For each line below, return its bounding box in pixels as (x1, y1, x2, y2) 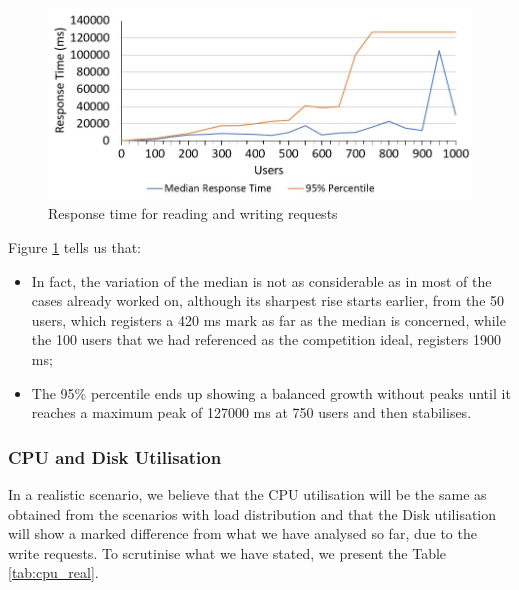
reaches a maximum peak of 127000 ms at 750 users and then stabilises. (31, 402, 472, 423)
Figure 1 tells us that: (8, 236, 142, 257)
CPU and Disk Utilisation (8, 444, 222, 469)
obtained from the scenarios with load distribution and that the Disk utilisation (8, 503, 497, 524)
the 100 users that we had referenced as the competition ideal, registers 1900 (31, 329, 501, 350)
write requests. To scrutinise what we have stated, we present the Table (8, 542, 447, 563)
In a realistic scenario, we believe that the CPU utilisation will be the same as (8, 483, 487, 504)
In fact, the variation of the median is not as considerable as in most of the (31, 270, 492, 291)
